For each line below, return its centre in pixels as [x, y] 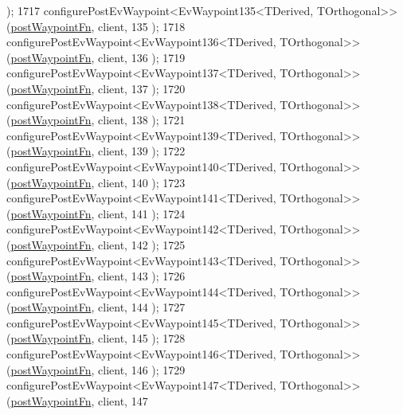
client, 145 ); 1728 [142, 338]
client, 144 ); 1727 [142, 307]
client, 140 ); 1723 [142, 182]
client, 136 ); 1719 [142, 57]
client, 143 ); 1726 [142, 276]
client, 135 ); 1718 [142, 26]
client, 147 [123, 400]
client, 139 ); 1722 [142, 151]
